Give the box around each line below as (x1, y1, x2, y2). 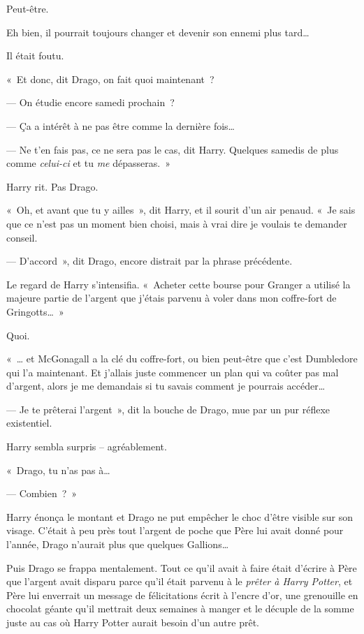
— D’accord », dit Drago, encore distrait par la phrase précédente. (6, 253, 293, 268)
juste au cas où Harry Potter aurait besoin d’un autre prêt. (6, 615, 259, 629)
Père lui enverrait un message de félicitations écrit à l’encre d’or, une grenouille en (6, 587, 358, 602)
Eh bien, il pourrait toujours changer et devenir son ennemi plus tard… (6, 24, 310, 39)
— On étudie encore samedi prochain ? (6, 95, 175, 110)
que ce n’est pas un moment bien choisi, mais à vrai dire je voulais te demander (6, 216, 347, 230)
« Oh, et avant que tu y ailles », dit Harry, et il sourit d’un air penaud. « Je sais (6, 202, 356, 217)
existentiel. (6, 415, 52, 430)
